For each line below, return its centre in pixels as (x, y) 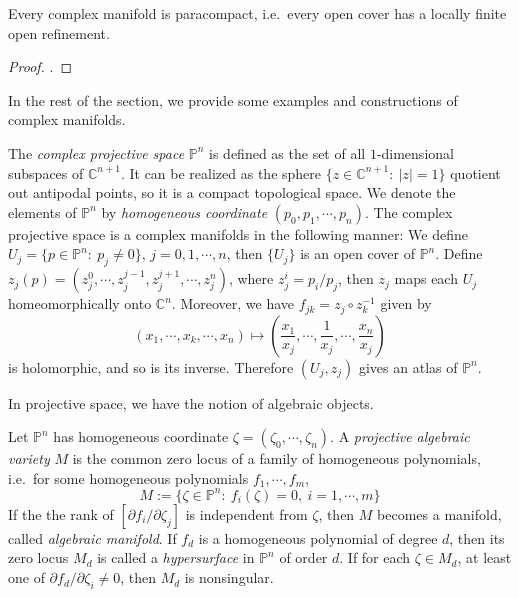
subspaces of (46, 172)
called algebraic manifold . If (92, 537)
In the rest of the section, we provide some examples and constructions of (233, 99)
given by (406, 303)
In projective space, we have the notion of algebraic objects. (191, 402)
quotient (475, 172)
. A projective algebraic (400, 436)
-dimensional (415, 152)
